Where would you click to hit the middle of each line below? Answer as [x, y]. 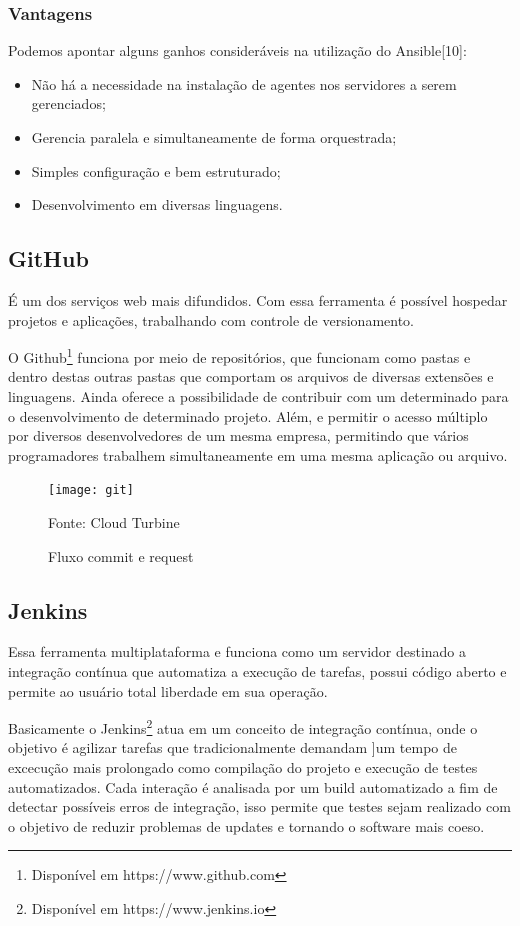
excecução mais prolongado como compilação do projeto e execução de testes [243, 767]
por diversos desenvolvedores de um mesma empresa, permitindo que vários [238, 435]
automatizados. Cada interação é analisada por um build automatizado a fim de [253, 786]
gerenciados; [68, 103]
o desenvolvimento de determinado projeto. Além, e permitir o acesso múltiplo [248, 415]
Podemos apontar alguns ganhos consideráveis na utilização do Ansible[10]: [237, 50]
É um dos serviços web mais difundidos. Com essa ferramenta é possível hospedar [258, 299]
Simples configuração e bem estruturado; [156, 170]
